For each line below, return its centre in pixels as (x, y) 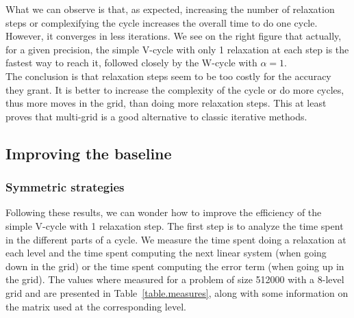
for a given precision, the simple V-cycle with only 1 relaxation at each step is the (177, 49)
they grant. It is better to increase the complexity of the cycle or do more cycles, (175, 89)
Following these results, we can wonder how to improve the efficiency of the (164, 212)
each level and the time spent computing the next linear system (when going (166, 253)
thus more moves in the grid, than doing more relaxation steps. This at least (166, 103)
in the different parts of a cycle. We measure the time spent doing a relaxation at (176, 239)
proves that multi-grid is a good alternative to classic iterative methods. (156, 116)
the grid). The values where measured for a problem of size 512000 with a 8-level (175, 279)
